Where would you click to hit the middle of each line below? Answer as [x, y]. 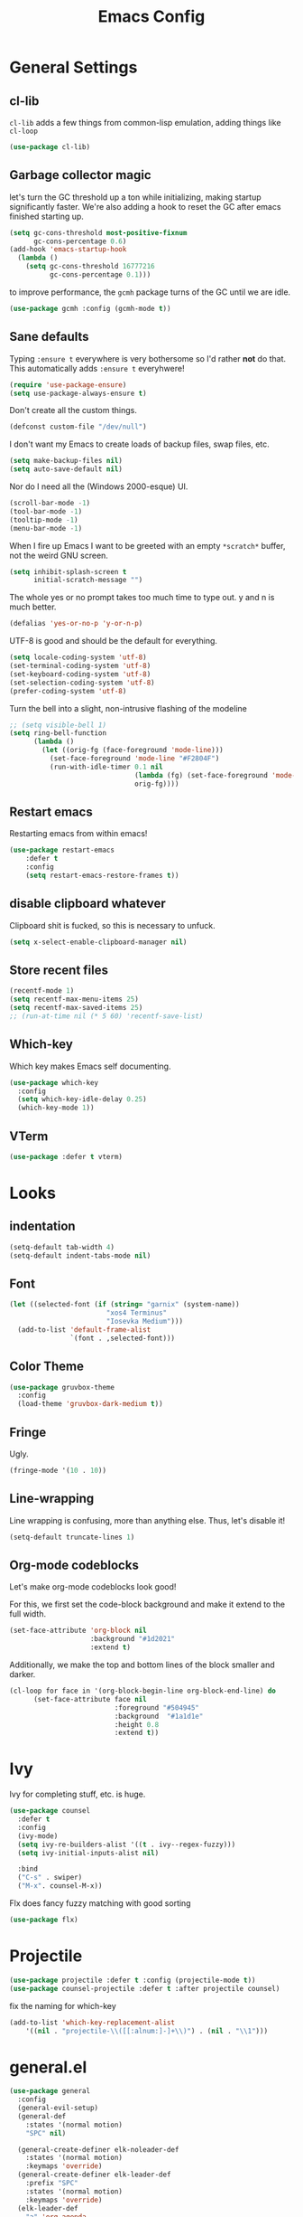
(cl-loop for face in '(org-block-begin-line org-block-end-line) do [143, 1691]
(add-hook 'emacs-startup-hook [68, 250]
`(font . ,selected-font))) [123, 1338]
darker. [23, 1674]
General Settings [73, 67]
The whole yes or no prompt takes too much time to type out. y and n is [142, 598]
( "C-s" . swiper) [50, 1878]
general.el [48, 2067]
